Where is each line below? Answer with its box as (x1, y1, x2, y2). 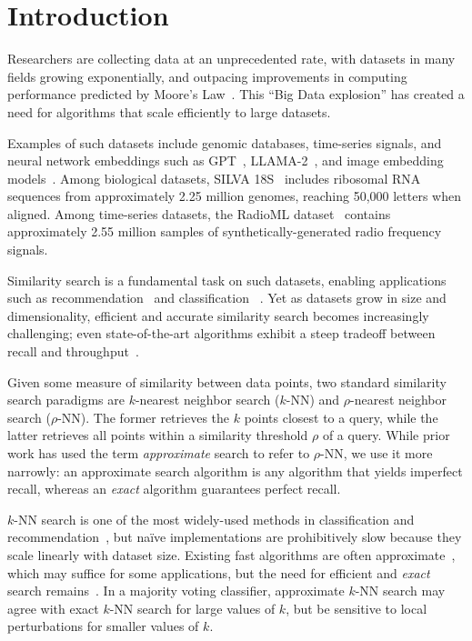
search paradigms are (7, 390, 125, 409)
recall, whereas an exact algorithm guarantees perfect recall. (7, 479, 341, 498)
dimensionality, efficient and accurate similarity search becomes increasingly (7, 305, 429, 325)
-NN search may (355, 581, 446, 600)
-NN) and (286, 390, 340, 409)
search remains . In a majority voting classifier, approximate (7, 581, 345, 600)
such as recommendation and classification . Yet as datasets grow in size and (7, 288, 447, 307)
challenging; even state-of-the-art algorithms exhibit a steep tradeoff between (7, 324, 436, 343)
